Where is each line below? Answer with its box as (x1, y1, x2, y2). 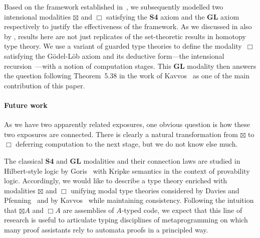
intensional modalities (4, 11, 71, 22)
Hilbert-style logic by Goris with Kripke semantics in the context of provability (4, 165, 250, 176)
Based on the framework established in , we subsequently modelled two (4, 2, 223, 12)
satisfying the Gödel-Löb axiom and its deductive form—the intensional (4, 50, 224, 61)
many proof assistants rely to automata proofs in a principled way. (4, 224, 208, 235)
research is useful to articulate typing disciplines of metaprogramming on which (4, 214, 248, 225)
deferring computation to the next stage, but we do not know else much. (16, 139, 238, 149)
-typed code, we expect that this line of (121, 204, 242, 215)
